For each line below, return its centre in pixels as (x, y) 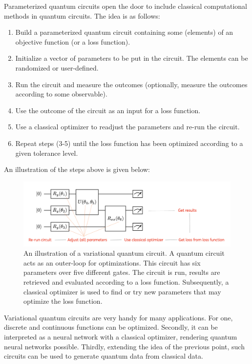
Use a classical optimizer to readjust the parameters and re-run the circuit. (127, 127)
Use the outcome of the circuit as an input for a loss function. (108, 110)
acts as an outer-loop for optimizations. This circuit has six (112, 262)
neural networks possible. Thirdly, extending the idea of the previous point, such (124, 346)
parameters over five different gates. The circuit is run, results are (122, 272)
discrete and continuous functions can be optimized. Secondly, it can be (111, 327)
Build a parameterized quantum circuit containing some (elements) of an (124, 32)
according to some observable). (61, 94)
